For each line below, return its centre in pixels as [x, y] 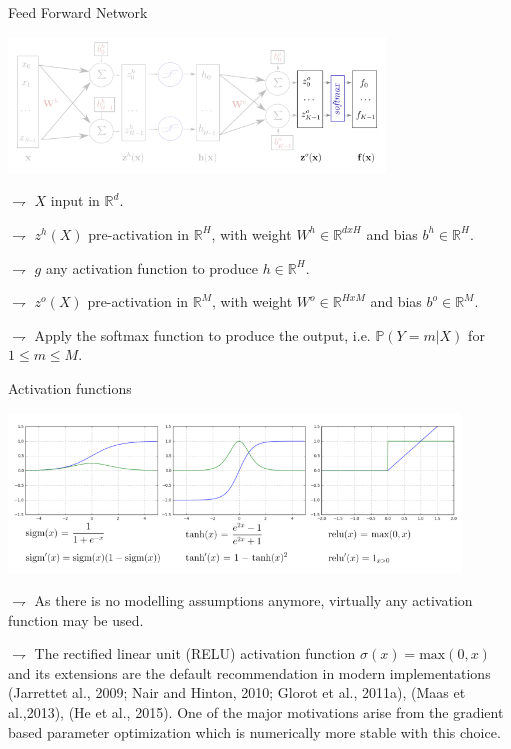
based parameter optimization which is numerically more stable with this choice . [254, 731]
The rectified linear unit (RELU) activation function [195, 653]
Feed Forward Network [78, 12]
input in [75, 200]
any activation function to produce [151, 267]
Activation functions [70, 387]
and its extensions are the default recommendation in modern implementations [249, 672]
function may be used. [76, 619]
